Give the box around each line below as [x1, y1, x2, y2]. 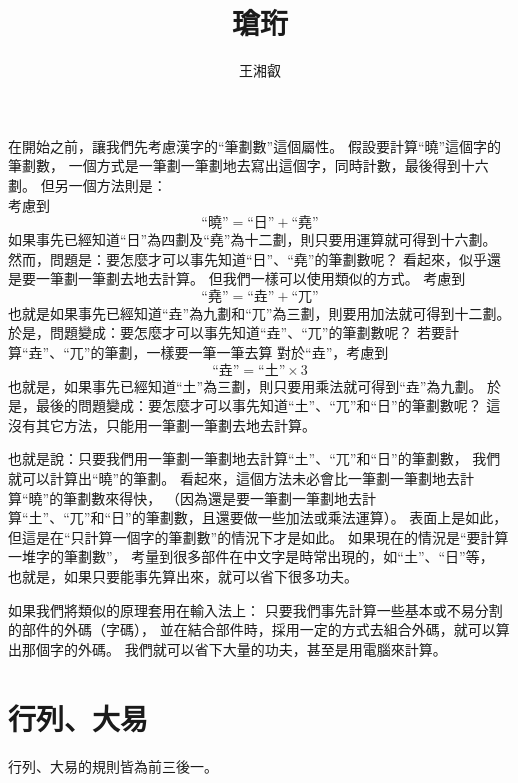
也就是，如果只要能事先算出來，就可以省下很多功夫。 [8, 566, 358, 586]
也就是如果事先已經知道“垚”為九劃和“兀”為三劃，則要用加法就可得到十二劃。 [8, 302, 511, 323]
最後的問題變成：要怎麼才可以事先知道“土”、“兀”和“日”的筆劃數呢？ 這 [35, 395, 501, 416]
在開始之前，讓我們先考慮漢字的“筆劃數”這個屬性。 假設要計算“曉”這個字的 [8, 135, 502, 156]
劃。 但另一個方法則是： [8, 174, 167, 195]
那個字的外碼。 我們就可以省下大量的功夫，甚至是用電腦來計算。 [21, 638, 447, 659]
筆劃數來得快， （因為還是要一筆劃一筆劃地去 [63, 487, 362, 508]
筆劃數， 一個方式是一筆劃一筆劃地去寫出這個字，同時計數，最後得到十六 [8, 155, 489, 176]
